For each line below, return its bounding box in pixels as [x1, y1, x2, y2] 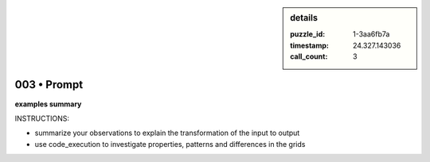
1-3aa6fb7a [353, 29, 390, 39]
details [290, 13, 319, 23]
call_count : [290, 52, 328, 61]
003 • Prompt [14, 78, 84, 91]
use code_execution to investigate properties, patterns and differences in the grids [34, 139, 306, 148]
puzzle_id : [290, 29, 326, 39]
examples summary [14, 99, 82, 109]
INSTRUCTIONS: [14, 114, 69, 123]
